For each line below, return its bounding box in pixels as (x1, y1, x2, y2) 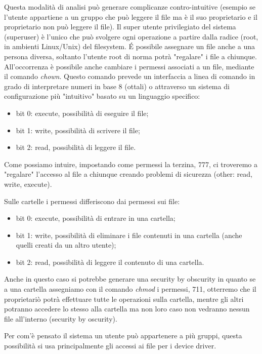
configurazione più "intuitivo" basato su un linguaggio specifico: (4, 91, 200, 101)
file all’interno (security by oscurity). (4, 313, 117, 324)
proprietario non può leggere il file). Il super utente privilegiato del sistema (4, 21, 236, 32)
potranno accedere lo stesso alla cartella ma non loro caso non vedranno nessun (4, 303, 250, 314)
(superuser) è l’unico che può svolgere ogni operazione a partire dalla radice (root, (4, 31, 258, 42)
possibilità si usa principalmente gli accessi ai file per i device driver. (4, 340, 216, 351)
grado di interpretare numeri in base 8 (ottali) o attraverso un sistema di (4, 81, 230, 91)
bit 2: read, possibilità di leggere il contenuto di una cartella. (16, 256, 204, 267)
